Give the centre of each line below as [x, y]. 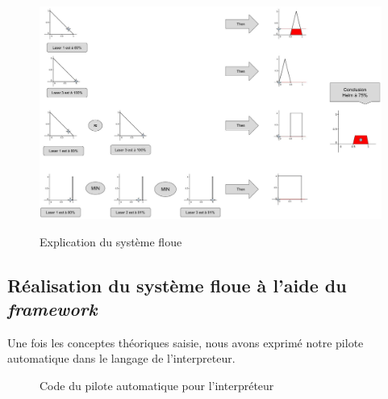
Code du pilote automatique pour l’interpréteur [157, 385]
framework [52, 308]
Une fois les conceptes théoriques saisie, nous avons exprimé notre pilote [186, 342]
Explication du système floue [111, 241]
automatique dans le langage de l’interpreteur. [121, 358]
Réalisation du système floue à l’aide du [177, 285]
